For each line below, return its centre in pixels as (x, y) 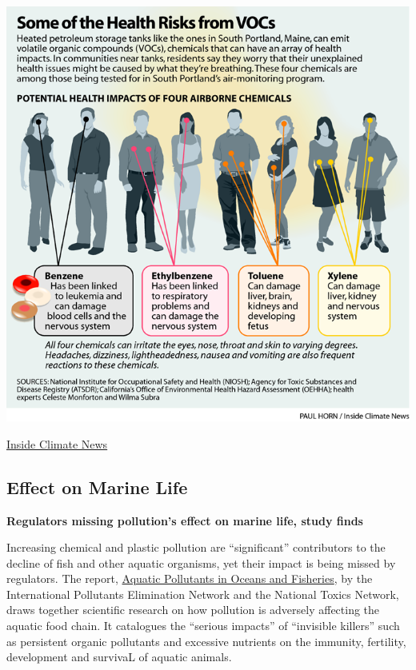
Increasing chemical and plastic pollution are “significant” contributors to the (196, 547)
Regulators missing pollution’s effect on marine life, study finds (185, 520)
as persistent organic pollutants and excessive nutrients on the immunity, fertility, (206, 641)
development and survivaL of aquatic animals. (119, 657)
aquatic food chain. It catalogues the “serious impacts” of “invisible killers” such (203, 626)
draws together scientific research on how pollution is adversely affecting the (193, 610)
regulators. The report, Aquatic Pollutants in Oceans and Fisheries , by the (190, 578)
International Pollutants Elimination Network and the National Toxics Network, (203, 594)
